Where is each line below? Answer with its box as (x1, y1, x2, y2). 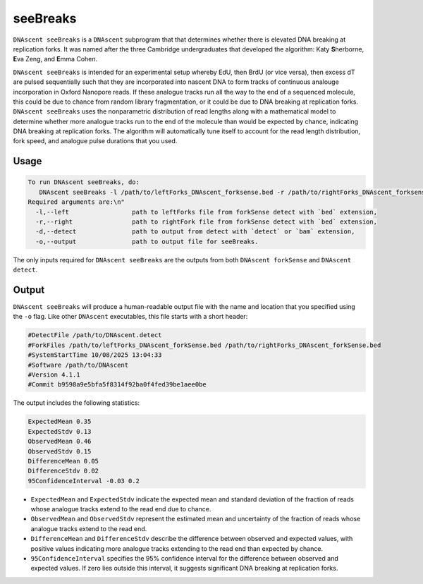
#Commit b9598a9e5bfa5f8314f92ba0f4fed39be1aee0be (27, 381, 207, 389)
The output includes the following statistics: (13, 399, 140, 407)
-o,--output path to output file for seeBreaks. (35, 237, 259, 245)
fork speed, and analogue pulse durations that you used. (13, 137, 178, 145)
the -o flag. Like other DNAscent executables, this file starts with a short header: (13, 312, 248, 321)
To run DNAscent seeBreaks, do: (27, 178, 140, 186)
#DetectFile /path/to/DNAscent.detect (27, 331, 162, 339)
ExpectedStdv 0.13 (27, 427, 92, 435)
